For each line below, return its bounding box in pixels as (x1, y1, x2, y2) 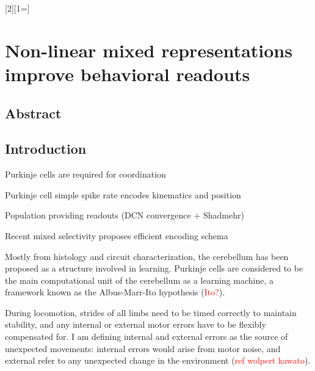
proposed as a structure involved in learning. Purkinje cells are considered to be (5, 262, 303, 275)
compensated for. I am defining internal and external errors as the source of (5, 330, 288, 343)
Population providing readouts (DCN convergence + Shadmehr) (5, 209, 244, 222)
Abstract (5, 103, 62, 122)
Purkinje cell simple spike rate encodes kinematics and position (5, 188, 241, 201)
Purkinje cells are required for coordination (5, 168, 166, 181)
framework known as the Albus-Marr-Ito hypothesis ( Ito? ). (5, 286, 225, 298)
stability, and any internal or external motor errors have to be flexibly (5, 318, 266, 331)
